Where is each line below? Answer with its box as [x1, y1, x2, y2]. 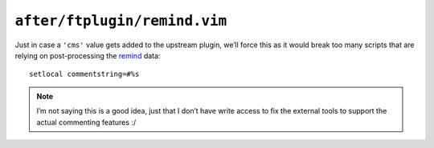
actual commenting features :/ [36, 117, 137, 127]
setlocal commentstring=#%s [29, 70, 140, 79]
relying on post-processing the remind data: [14, 50, 161, 60]
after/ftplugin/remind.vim [14, 12, 227, 30]
